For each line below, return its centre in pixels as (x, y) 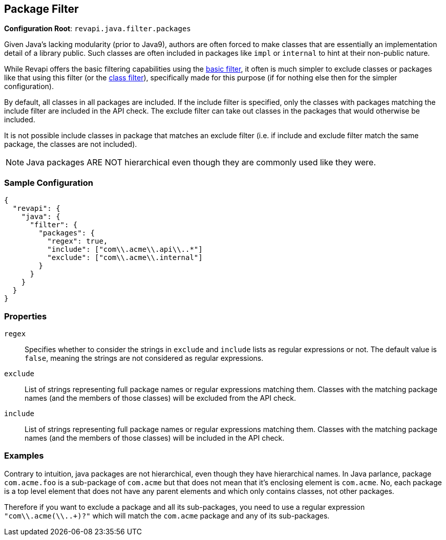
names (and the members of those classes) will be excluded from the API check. (161, 398)
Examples (24, 456)
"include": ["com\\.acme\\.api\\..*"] (125, 250)
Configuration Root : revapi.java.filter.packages (98, 29)
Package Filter (41, 9)
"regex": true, (78, 241)
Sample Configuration (49, 182)
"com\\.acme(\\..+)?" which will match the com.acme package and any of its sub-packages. (167, 515)
